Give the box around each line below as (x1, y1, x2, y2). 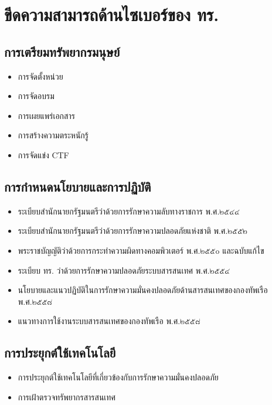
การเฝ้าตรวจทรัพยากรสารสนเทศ (18, 390, 116, 403)
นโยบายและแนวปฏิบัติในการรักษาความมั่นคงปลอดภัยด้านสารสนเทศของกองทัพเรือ (18, 284, 268, 296)
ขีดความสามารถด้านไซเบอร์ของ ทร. (4, 2, 219, 26)
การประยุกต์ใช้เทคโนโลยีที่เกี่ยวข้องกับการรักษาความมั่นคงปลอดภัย (18, 371, 219, 383)
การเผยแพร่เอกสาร (18, 109, 75, 121)
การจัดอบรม (18, 90, 55, 102)
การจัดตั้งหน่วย (18, 70, 63, 82)
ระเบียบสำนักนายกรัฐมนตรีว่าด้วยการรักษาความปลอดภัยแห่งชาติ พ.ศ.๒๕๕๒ (18, 224, 247, 237)
